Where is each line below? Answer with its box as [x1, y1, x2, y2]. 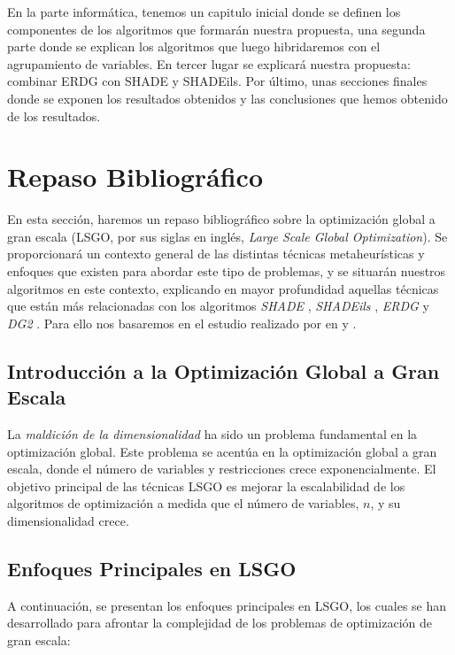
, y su [370, 494, 401, 512]
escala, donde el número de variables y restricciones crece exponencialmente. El [7, 459, 436, 478]
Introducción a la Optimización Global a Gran [7, 357, 440, 384]
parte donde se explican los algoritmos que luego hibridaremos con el [7, 37, 381, 56]
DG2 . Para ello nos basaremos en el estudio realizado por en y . [7, 313, 357, 332]
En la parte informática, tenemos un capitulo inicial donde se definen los [7, 3, 401, 20]
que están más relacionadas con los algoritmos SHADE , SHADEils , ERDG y [7, 297, 429, 315]
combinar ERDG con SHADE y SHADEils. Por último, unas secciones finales [7, 72, 428, 90]
